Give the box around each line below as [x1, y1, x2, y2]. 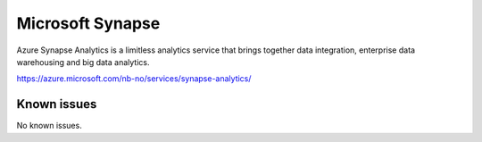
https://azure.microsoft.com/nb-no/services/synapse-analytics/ [16, 73, 252, 84]
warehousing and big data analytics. [16, 56, 150, 67]
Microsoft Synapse [16, 13, 161, 33]
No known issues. [16, 121, 82, 131]
